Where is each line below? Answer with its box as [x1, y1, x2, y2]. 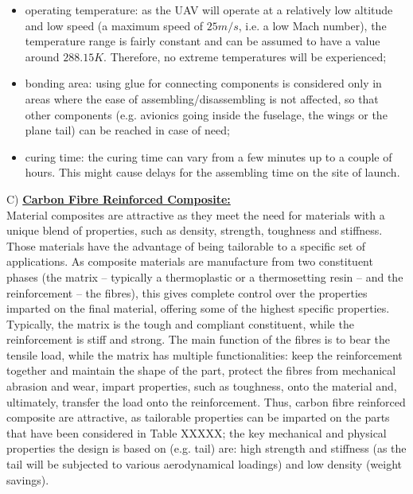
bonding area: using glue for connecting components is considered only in [25, 75, 382, 91]
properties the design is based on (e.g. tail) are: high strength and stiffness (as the [6, 440, 407, 457]
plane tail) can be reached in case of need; [25, 122, 230, 138]
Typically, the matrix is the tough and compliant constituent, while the [6, 315, 354, 332]
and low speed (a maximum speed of [25, 17, 204, 33]
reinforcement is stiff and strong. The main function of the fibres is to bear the [6, 331, 391, 348]
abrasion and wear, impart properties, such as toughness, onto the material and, [6, 378, 397, 395]
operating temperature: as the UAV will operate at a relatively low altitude [25, 2, 393, 18]
